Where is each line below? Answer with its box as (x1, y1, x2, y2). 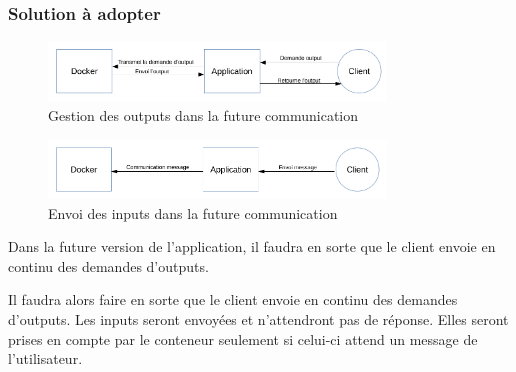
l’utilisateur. (8, 348, 83, 369)
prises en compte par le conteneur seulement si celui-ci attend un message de (8, 328, 478, 349)
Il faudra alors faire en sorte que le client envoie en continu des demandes (8, 289, 458, 310)
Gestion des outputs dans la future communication (48, 105, 359, 126)
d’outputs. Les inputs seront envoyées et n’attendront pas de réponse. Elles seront (8, 309, 509, 330)
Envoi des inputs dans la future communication (48, 202, 338, 223)
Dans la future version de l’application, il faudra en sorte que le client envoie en (8, 236, 496, 257)
